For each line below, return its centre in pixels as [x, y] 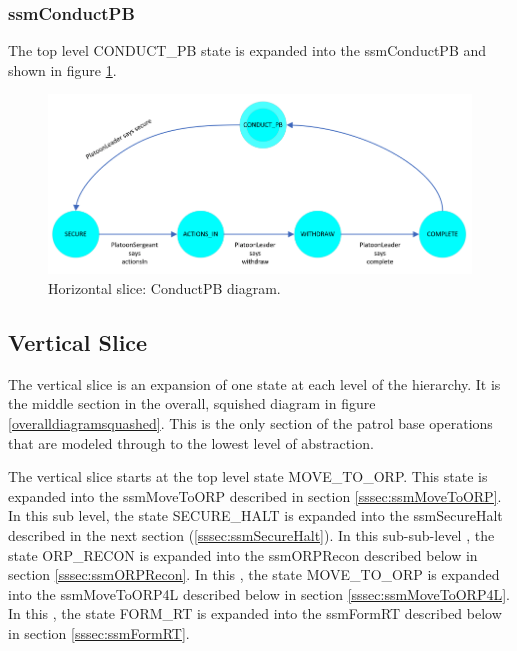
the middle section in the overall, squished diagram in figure [192, 403]
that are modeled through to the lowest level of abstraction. [191, 442]
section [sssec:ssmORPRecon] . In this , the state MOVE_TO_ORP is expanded [254, 574]
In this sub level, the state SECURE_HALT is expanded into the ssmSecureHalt [255, 515]
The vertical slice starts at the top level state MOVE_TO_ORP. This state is [248, 476]
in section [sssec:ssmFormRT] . [99, 632]
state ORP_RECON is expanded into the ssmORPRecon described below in [243, 554]
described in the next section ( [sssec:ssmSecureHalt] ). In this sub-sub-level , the [251, 534]
